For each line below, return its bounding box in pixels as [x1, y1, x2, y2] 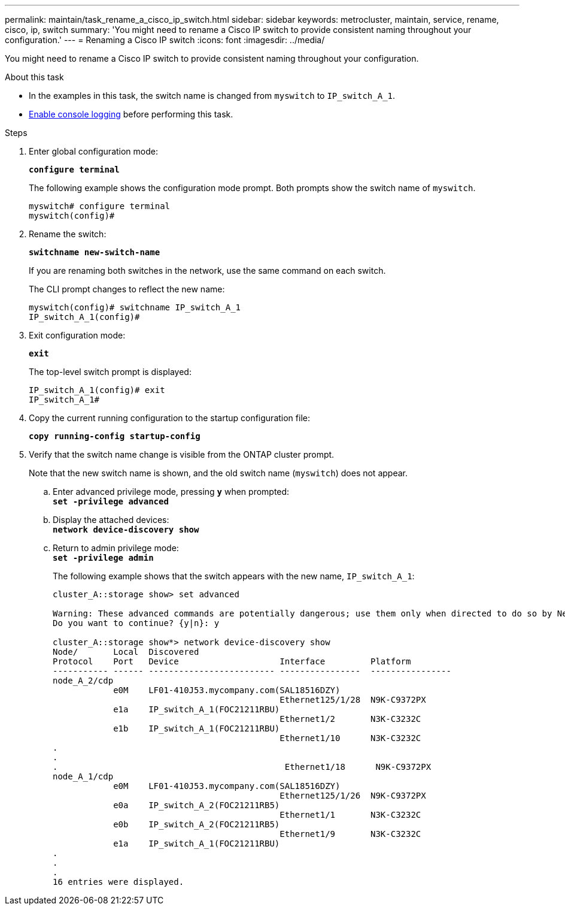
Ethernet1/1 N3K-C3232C [280, 810, 421, 820]
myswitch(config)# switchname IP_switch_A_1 [29, 303, 241, 312]
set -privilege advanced [53, 497, 169, 506]
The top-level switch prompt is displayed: [29, 367, 192, 377]
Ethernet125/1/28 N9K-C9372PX [280, 695, 426, 705]
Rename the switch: [29, 229, 107, 239]
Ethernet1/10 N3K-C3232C [280, 733, 421, 743]
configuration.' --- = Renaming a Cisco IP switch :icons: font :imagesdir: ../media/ [5, 35, 325, 45]
